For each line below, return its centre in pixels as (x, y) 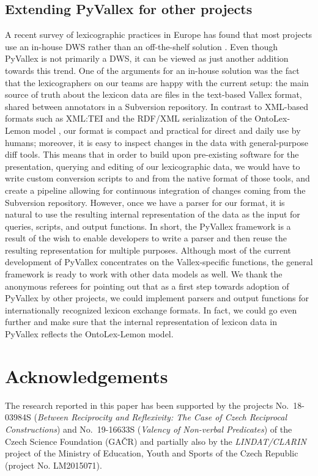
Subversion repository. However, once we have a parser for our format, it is (145, 202)
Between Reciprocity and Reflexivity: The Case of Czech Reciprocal (162, 417)
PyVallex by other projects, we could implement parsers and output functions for (157, 298)
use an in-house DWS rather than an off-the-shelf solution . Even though (142, 46)
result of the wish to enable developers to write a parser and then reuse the (146, 238)
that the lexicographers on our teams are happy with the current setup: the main (157, 82)
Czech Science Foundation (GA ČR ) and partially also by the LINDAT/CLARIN (156, 441)
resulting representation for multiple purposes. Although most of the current (148, 250)
